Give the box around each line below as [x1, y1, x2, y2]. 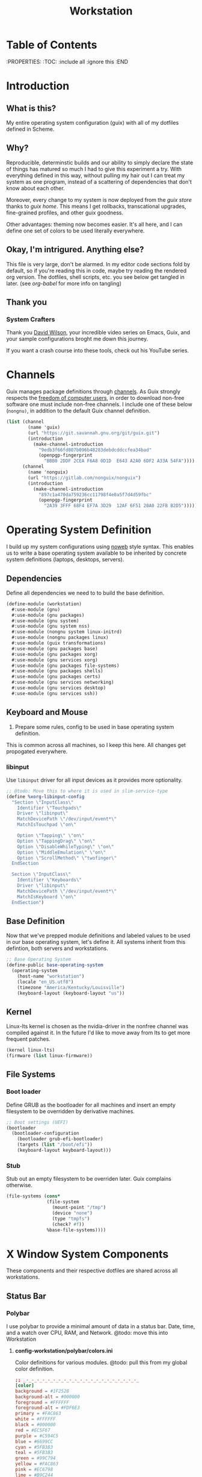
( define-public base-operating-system [6, 962, 103, 968]
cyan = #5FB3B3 [14, 1444, 54, 1450]
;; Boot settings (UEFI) [6, 1119, 69, 1125]
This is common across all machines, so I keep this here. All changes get [6, 741, 186, 748]
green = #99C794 [14, 1455, 56, 1461]
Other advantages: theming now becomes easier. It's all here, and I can [6, 220, 183, 228]
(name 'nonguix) [28, 469, 69, 475]
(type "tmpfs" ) [52, 1216, 90, 1222]
